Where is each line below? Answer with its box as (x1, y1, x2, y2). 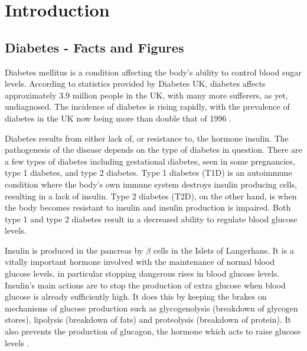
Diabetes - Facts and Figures (5, 38, 184, 56)
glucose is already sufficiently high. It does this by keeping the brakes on (5, 290, 267, 303)
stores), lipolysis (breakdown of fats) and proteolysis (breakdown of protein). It (5, 313, 291, 326)
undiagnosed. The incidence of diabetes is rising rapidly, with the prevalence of (5, 100, 290, 113)
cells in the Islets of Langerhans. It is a (153, 244, 294, 256)
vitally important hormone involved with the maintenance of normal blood (5, 255, 275, 268)
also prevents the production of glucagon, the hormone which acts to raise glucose (5, 325, 301, 337)
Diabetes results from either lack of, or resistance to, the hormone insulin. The (5, 132, 289, 144)
